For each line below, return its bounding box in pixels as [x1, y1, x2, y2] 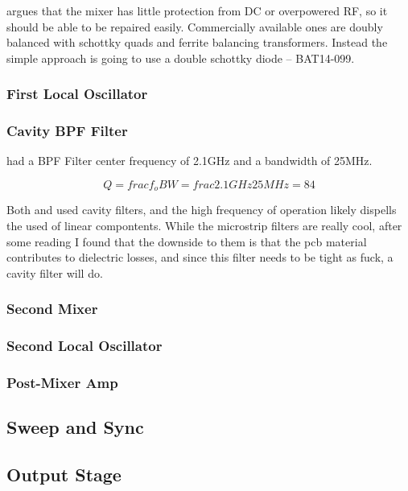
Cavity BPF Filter [6, 121, 128, 141]
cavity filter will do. [6, 264, 103, 281]
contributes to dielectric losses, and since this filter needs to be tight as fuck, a [6, 249, 394, 266]
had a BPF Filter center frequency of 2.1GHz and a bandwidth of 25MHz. [6, 152, 373, 169]
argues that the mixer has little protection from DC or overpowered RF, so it [6, 2, 388, 19]
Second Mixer [6, 299, 98, 319]
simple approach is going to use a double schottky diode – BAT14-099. [6, 49, 355, 66]
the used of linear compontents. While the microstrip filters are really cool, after [6, 217, 402, 234]
